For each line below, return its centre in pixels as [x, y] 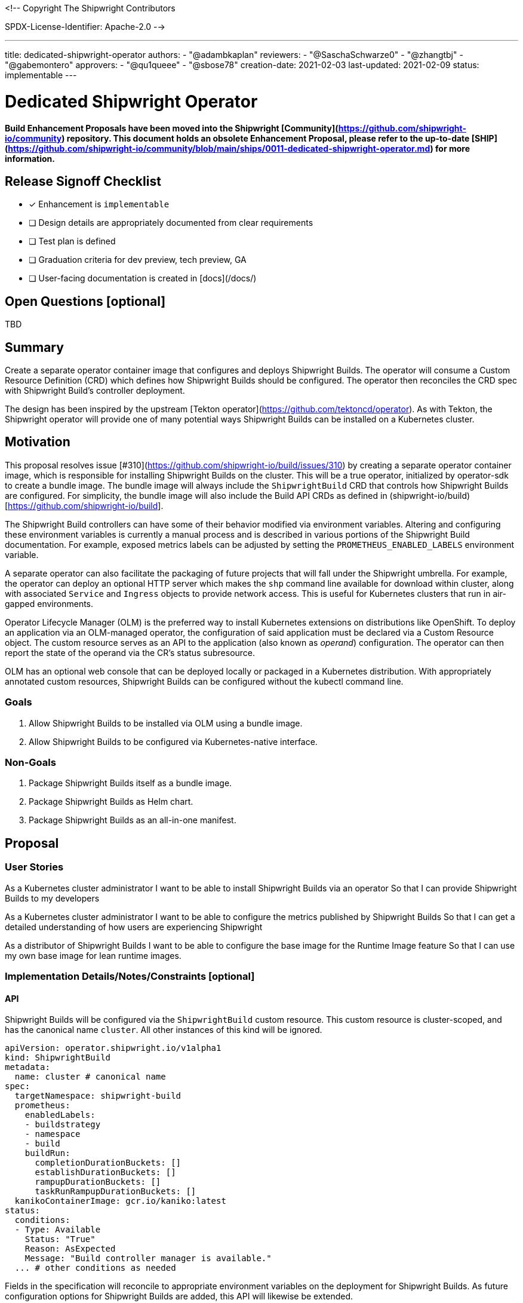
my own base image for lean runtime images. [93, 955]
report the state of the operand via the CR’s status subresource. [130, 652]
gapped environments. [49, 603]
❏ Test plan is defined [72, 241]
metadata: [27, 1067]
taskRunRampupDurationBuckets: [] [116, 1192]
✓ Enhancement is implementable [99, 204]
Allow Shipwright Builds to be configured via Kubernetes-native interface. [173, 741]
